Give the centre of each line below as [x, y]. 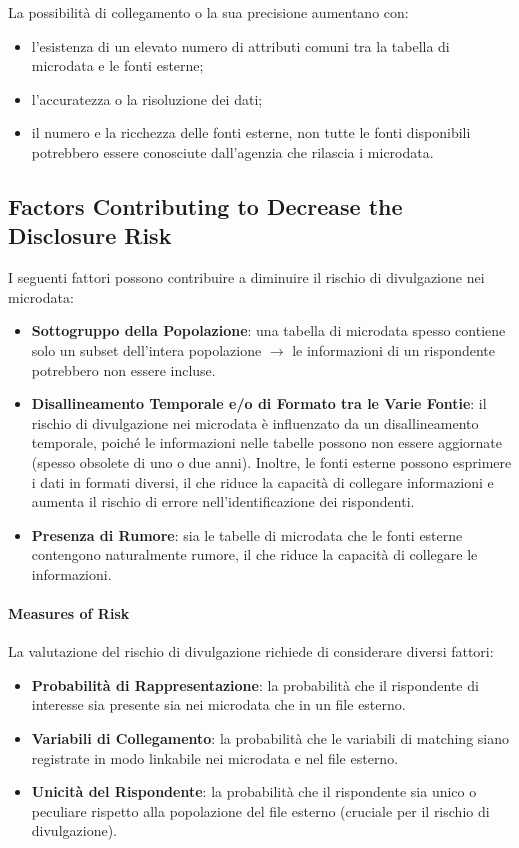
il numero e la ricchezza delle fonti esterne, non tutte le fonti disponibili [251, 132]
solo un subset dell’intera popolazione [146, 349]
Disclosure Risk [90, 235]
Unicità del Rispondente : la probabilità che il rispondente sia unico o [254, 791]
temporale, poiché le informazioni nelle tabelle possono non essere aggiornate [267, 442]
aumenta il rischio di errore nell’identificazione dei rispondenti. [223, 501]
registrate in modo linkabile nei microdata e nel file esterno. [215, 757]
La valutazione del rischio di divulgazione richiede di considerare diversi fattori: [251, 651]
